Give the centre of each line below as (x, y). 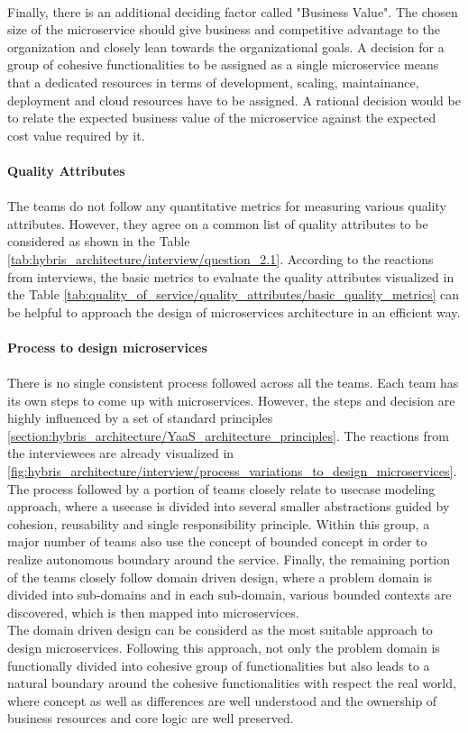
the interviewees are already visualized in (121, 453)
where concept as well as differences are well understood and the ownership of (222, 700)
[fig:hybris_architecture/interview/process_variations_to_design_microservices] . (232, 471)
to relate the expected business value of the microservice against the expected (222, 118)
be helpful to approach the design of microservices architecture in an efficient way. (234, 312)
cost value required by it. (76, 135)
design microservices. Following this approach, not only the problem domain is (224, 647)
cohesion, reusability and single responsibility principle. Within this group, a (219, 523)
